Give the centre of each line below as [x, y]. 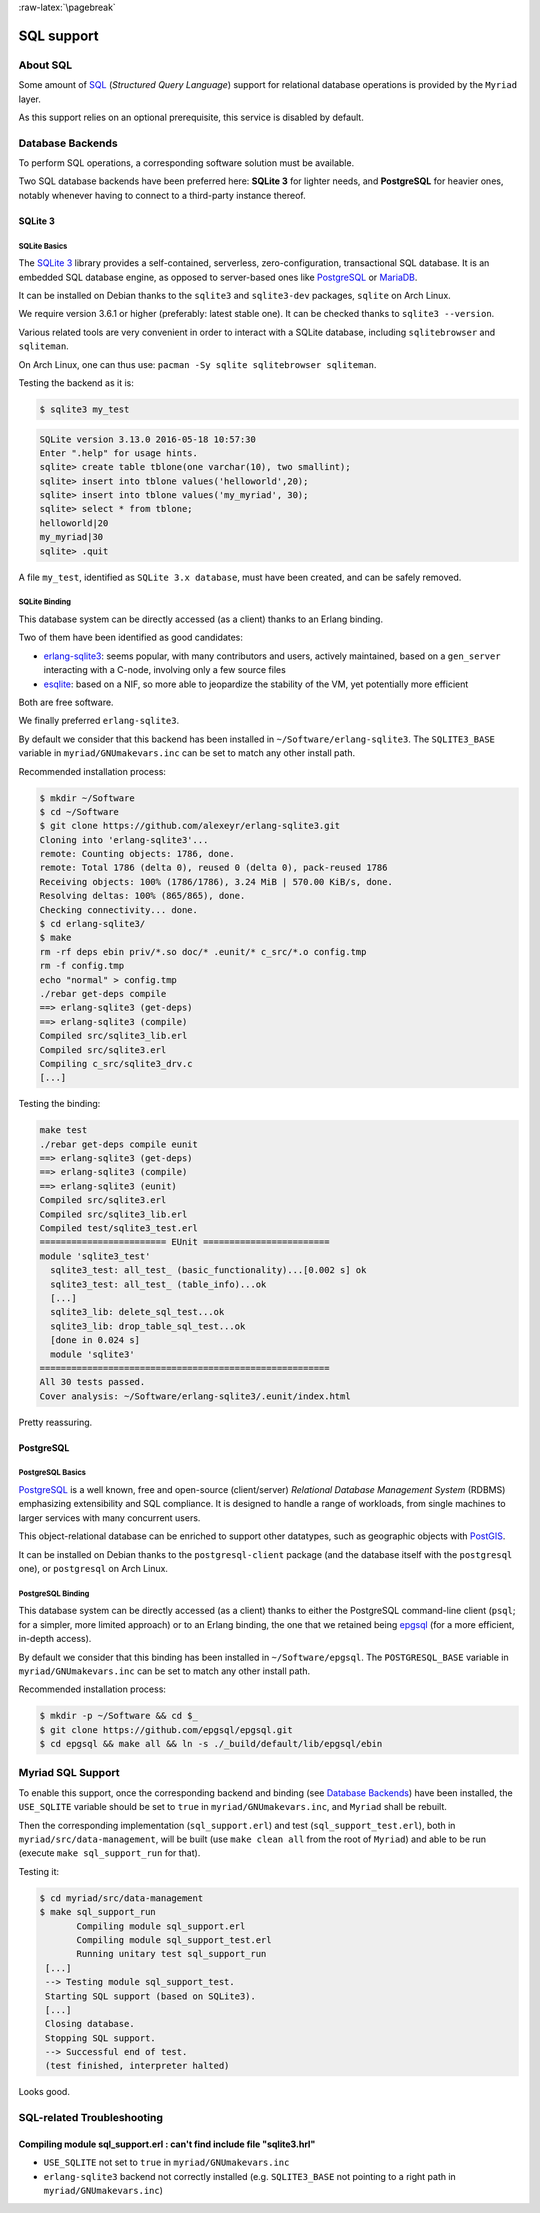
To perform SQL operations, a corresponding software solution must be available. [186, 163]
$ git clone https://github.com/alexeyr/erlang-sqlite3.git [190, 826]
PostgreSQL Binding [54, 1593]
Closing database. [90, 2024]
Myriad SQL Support [69, 1773]
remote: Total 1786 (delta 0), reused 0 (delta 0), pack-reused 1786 [213, 868]
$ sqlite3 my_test [84, 409]
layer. [30, 99]
